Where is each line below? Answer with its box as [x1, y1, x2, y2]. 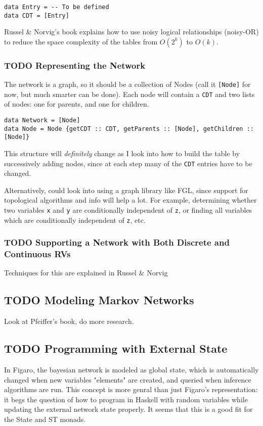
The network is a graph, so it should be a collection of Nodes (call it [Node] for [4, 79, 251, 89]
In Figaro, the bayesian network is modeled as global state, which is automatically [4, 364, 259, 375]
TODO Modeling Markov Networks [4, 292, 194, 308]
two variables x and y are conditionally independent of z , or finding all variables [4, 205, 252, 215]
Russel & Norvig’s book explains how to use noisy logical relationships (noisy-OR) [4, 26, 259, 37]
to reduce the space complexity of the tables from [4, 36, 158, 46]
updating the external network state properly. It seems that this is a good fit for [4, 404, 253, 414]
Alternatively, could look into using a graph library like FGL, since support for [4, 184, 248, 195]
